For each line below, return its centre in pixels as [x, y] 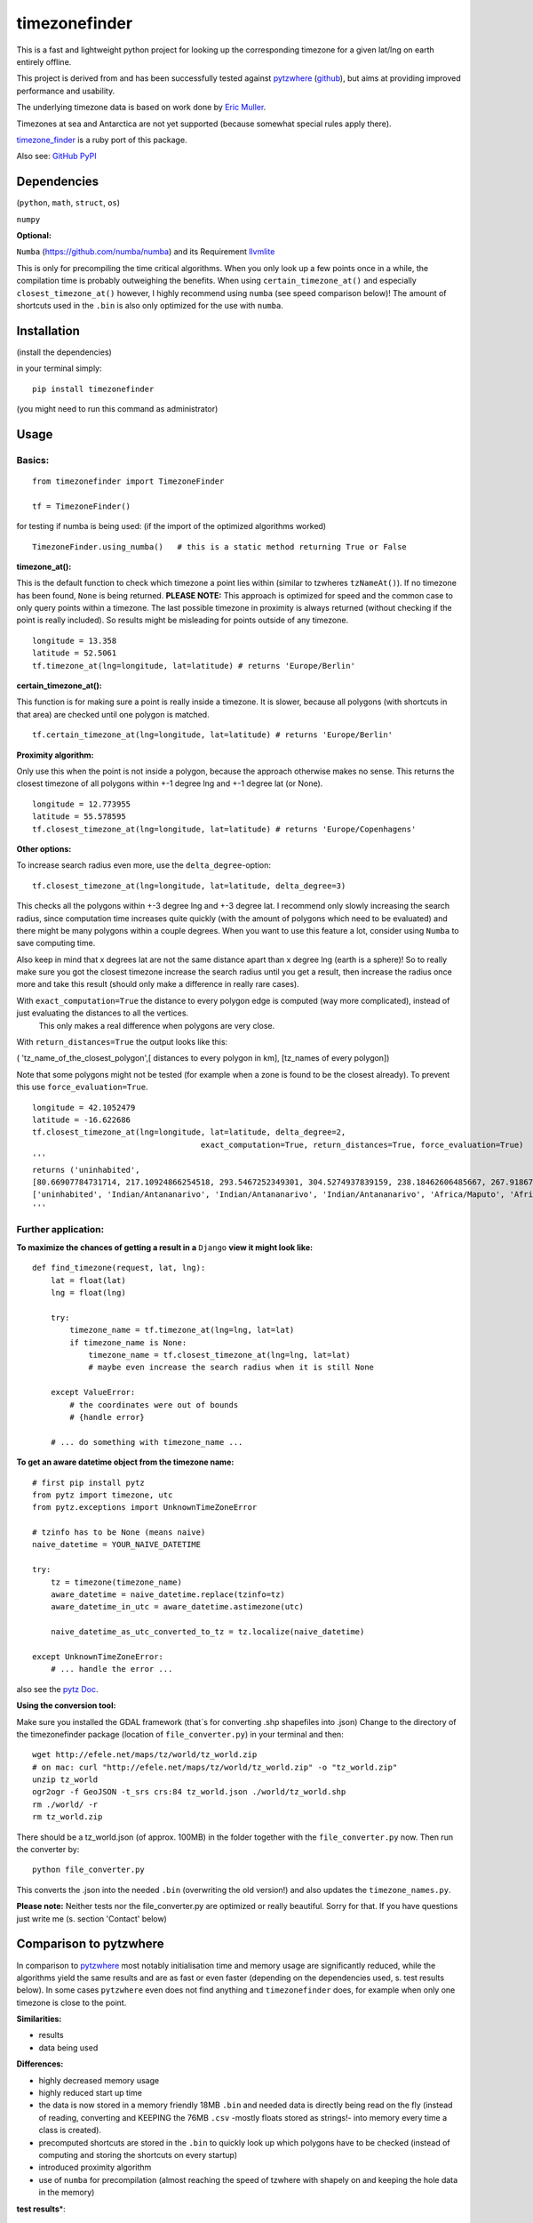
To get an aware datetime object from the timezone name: [125, 1462]
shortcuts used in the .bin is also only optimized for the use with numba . [150, 305]
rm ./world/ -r [65, 1804]
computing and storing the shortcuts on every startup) [138, 2155]
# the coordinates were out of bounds [154, 1404]
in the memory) [67, 2193]
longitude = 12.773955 [82, 804]
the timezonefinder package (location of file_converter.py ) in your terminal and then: [180, 1734]
